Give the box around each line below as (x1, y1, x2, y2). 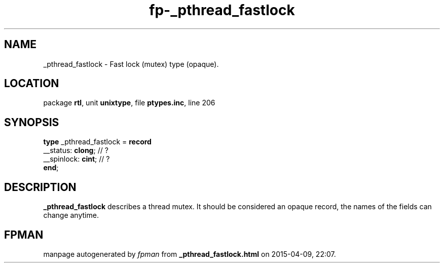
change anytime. (43, 211, 99, 220)
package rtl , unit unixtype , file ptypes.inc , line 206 (43, 98, 215, 107)
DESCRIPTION (4, 180, 77, 194)
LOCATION (4, 77, 59, 90)
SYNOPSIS (4, 116, 59, 129)
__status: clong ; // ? (43, 146, 108, 155)
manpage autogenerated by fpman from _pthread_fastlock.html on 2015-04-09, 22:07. (43, 249, 336, 258)
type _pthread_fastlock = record (43, 137, 152, 146)
